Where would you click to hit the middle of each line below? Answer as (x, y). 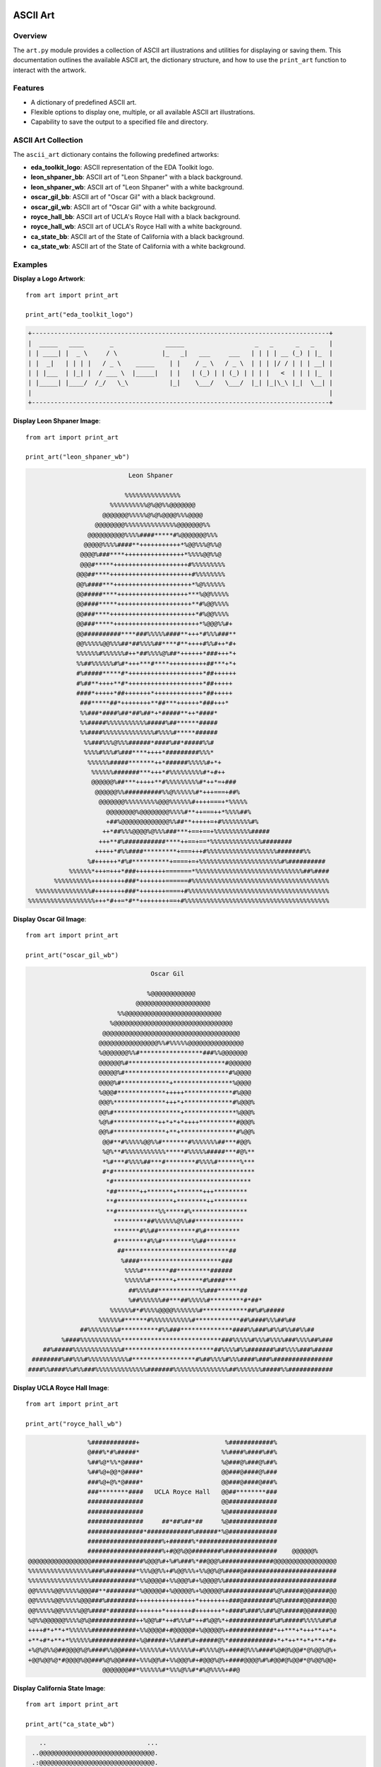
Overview (30, 36)
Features (29, 88)
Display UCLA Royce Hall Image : (61, 1387)
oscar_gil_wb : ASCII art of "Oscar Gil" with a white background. (123, 207)
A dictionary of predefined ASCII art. (84, 102)
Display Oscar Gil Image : (50, 920)
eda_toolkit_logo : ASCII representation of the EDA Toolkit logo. (122, 167)
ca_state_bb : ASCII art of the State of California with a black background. (138, 236)
